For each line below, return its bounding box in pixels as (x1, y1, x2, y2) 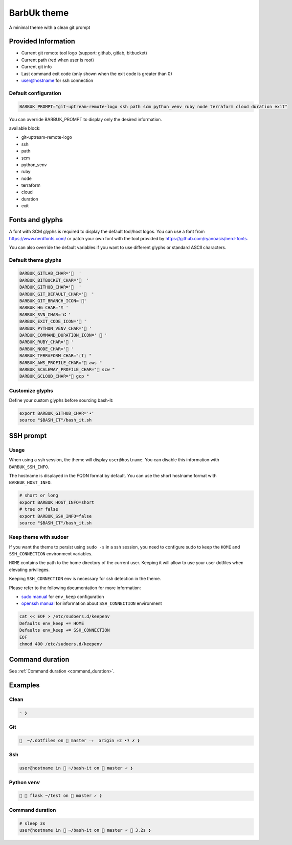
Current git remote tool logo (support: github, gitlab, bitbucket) (21, 50, 148, 56)
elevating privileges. (9, 567, 50, 572)
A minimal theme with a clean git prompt (9, 25, 90, 30)
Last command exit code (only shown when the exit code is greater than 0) (21, 71, 172, 76)
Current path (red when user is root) (21, 57, 94, 63)
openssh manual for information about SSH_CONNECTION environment (21, 600, 162, 606)
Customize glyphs (9, 387, 53, 394)
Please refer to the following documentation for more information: (9, 585, 141, 591)
